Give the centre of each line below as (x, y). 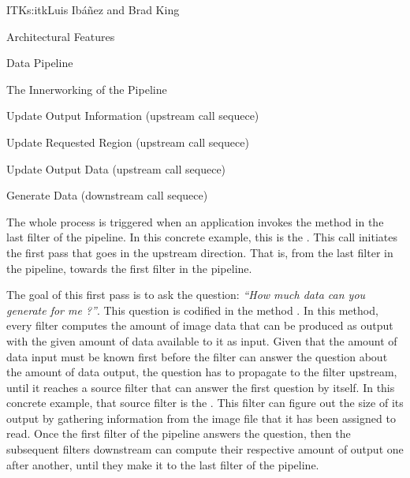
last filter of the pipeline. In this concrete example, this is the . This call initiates (202, 237)
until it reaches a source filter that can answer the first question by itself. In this (201, 387)
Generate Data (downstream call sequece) (107, 195)
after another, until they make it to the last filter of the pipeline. (163, 464)
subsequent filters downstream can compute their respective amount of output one (205, 449)
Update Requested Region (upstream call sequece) (128, 142)
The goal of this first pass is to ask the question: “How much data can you (186, 295)
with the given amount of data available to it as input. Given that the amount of (202, 340)
